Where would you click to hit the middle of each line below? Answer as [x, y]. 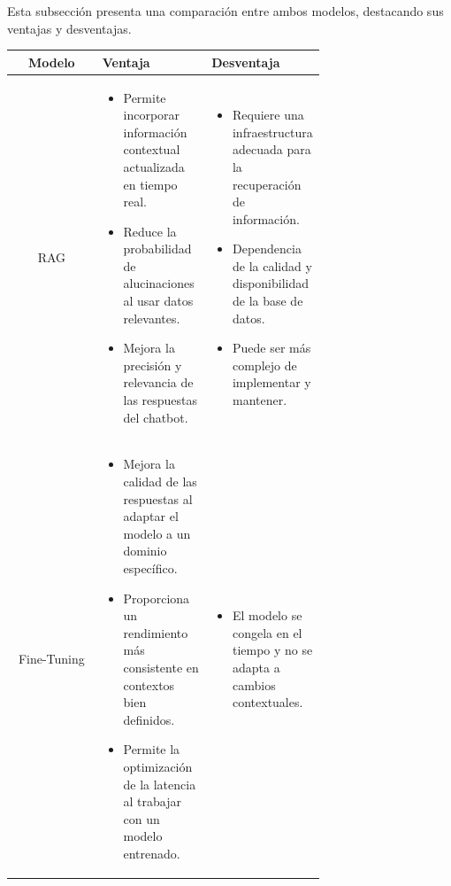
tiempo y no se [272, 650]
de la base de [268, 301]
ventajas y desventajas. [69, 28]
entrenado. [152, 853]
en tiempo [150, 184]
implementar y [271, 382]
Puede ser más [271, 348]
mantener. [260, 400]
